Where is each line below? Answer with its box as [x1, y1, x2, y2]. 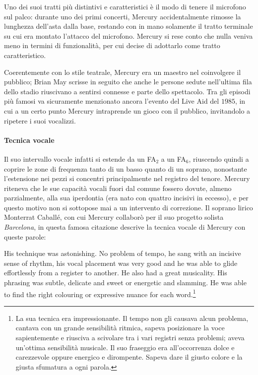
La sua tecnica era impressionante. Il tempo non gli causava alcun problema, [15, 312, 249, 323]
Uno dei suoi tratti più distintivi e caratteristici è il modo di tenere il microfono [4, 1, 246, 11]
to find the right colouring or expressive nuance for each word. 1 [4, 287, 196, 299]
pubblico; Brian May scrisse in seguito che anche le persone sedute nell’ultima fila [4, 76, 252, 87]
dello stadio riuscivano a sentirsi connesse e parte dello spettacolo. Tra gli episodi [4, 86, 251, 96]
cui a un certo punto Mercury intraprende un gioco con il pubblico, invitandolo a [4, 105, 251, 116]
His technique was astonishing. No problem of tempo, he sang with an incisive [4, 248, 241, 258]
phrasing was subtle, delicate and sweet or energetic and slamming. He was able [4, 277, 247, 288]
